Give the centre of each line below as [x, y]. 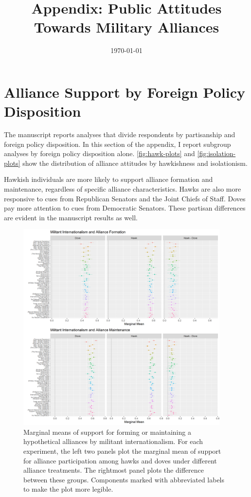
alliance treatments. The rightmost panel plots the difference [114, 470]
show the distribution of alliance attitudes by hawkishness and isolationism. [135, 163]
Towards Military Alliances [126, 27]
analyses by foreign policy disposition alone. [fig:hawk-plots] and [99, 153]
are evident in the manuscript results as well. [71, 217]
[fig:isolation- [216, 153]
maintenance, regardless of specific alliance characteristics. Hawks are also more [123, 189]
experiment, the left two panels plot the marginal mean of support [122, 451]
